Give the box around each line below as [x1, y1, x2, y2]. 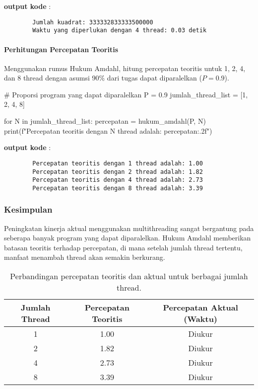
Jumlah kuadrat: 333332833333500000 [32, 18, 153, 26]
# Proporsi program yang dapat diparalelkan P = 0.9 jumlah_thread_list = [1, [4, 89, 248, 99]
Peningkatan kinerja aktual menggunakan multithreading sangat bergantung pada [4, 223, 254, 233]
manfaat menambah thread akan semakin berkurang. [4, 252, 165, 262]
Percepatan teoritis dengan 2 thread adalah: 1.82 [32, 168, 203, 175]
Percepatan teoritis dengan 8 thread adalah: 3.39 [32, 184, 203, 192]
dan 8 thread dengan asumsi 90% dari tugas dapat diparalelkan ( [4, 73, 202, 83]
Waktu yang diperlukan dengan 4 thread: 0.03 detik [32, 27, 207, 34]
